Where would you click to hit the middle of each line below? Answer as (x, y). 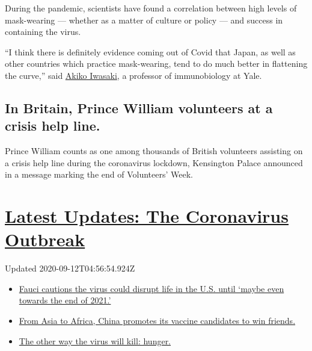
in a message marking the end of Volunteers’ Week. (99, 174)
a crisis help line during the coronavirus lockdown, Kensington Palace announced (154, 162)
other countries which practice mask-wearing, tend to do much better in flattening (156, 64)
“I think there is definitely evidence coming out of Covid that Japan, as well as (150, 51)
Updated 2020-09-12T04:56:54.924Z (70, 268)
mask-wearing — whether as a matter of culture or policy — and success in (144, 20)
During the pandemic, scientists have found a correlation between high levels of (151, 8)
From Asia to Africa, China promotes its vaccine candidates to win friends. (157, 321)
